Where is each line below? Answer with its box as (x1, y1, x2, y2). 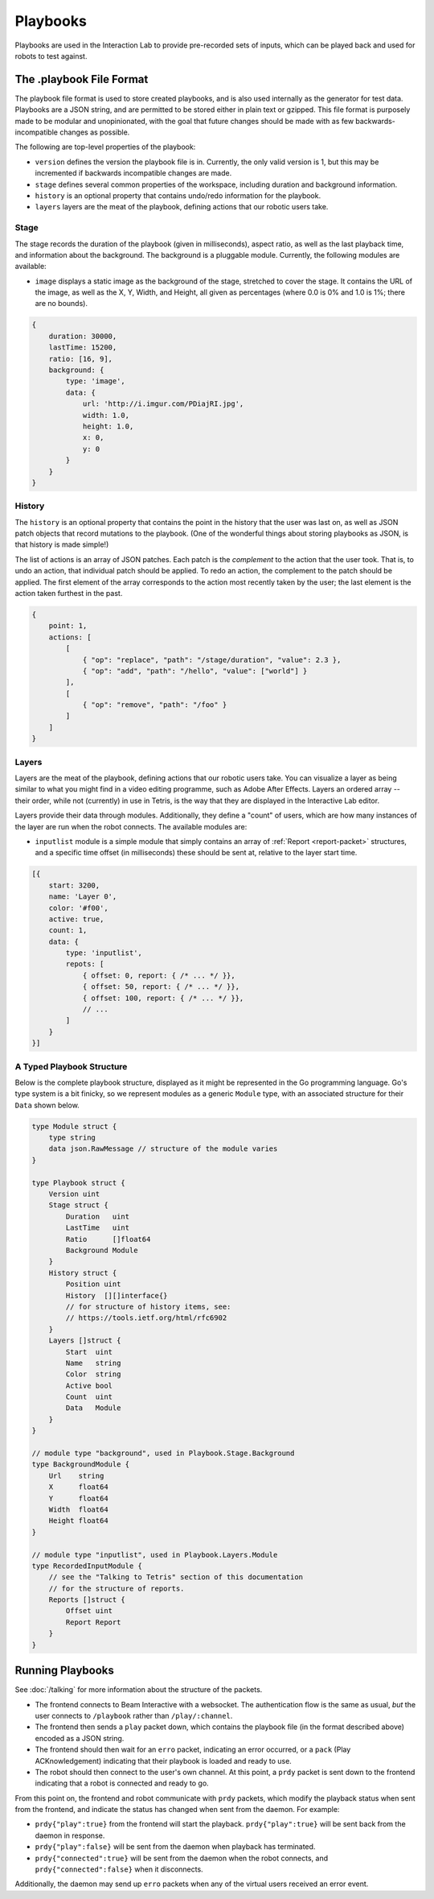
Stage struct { (48, 1201, 108, 1210)
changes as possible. (59, 127, 130, 137)
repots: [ (65, 959, 104, 969)
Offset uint (65, 1607, 113, 1616)
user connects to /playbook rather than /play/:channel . (35, 1711, 233, 1720)
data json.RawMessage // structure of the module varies (48, 1144, 278, 1153)
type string (48, 1133, 96, 1143)
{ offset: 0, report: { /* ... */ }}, (82, 970, 236, 980)
